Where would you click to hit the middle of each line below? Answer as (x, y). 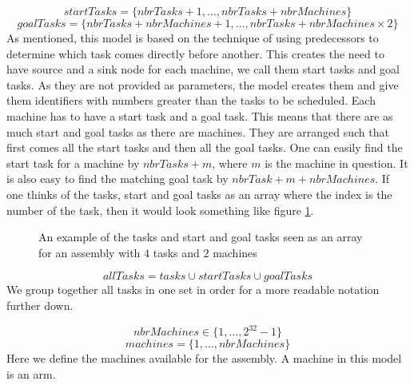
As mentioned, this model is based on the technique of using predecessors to (193, 38)
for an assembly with (90, 252)
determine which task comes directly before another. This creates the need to (195, 53)
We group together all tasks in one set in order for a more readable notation (193, 290)
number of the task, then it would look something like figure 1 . (160, 210)
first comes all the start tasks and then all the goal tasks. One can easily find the (205, 147)
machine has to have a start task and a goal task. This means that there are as (200, 115)
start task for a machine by (73, 163)
